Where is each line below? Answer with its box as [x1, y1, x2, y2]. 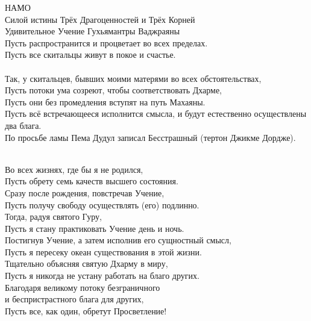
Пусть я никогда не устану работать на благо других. [5, 269, 199, 282]
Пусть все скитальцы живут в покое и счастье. [5, 48, 176, 61]
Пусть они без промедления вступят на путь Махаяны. [5, 95, 206, 108]
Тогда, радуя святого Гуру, [5, 210, 102, 223]
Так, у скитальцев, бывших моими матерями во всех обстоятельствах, [5, 72, 262, 84]
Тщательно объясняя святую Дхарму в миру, [5, 257, 168, 270]
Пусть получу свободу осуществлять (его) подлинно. [5, 198, 199, 211]
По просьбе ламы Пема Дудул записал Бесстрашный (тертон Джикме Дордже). [5, 131, 296, 143]
